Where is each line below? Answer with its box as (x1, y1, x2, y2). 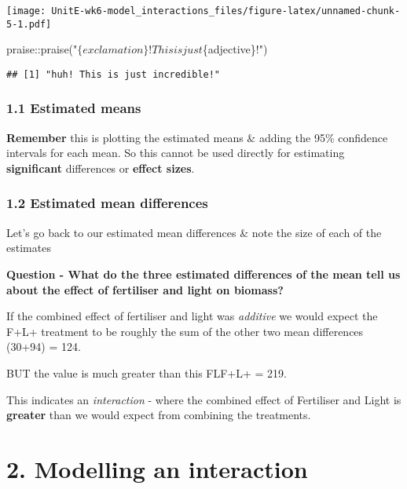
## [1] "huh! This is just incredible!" (6, 68, 221, 80)
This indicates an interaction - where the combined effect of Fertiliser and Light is (6, 391, 401, 407)
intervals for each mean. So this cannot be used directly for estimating (6, 144, 345, 161)
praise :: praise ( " (6, 41, 78, 57)
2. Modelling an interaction (6, 452, 308, 484)
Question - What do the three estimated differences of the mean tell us (6, 265, 401, 282)
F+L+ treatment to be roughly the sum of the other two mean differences (6, 323, 364, 339)
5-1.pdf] (6, 18, 52, 30)
